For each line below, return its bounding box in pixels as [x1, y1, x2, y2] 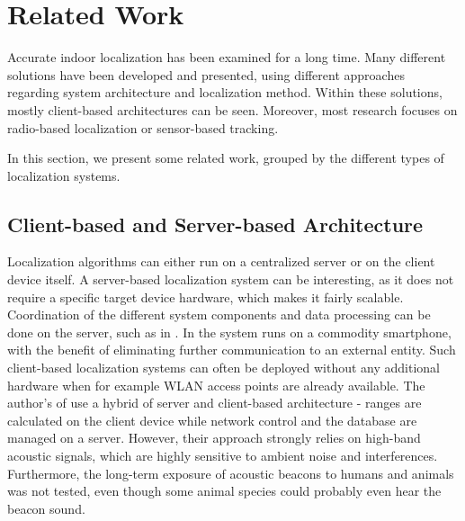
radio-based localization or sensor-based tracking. [7, 118, 279, 137]
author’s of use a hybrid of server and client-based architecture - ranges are [7, 393, 422, 412]
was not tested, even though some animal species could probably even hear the [7, 481, 442, 500]
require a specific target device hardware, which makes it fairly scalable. [7, 287, 404, 306]
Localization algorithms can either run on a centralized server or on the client [7, 252, 435, 271]
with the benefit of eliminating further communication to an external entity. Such [7, 340, 456, 359]
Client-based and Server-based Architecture [7, 210, 424, 238]
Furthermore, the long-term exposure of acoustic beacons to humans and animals [7, 463, 454, 482]
